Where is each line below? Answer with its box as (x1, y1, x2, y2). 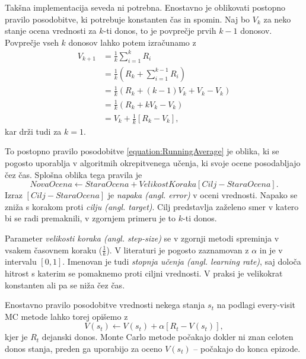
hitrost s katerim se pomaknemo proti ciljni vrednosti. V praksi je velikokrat (5, 267, 283, 279)
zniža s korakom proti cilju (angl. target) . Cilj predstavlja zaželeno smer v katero (5, 200, 299, 212)
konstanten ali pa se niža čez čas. (5, 278, 125, 291)
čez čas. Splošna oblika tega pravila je (5, 168, 142, 180)
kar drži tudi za (5, 125, 62, 137)
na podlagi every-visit (216, 298, 295, 311)
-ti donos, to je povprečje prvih (103, 24, 216, 37)
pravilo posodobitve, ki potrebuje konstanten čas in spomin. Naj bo (5, 12, 250, 25)
